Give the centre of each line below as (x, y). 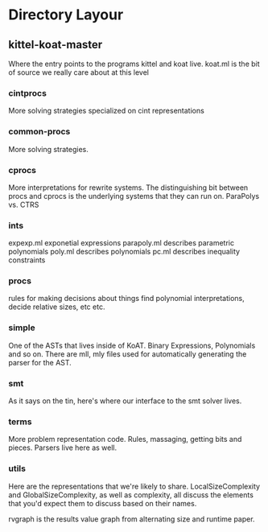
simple (22, 328)
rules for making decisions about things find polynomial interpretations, (127, 299)
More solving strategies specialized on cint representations (107, 111)
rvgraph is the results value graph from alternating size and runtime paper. (132, 519)
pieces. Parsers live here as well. (63, 447)
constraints (27, 260)
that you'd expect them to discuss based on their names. (103, 503)
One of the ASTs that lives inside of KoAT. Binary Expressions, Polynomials (132, 345)
